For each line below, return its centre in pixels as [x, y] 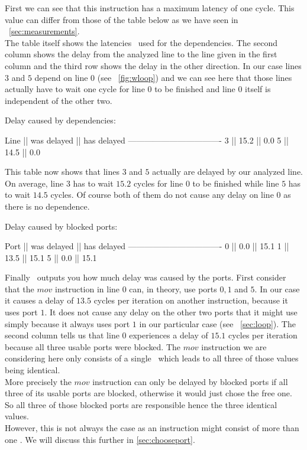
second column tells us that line [62, 335]
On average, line [34, 183]
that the [20, 288]
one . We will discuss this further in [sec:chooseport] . [100, 439]
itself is [258, 89]
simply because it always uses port [67, 323]
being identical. [33, 370]
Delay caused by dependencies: [60, 120]
